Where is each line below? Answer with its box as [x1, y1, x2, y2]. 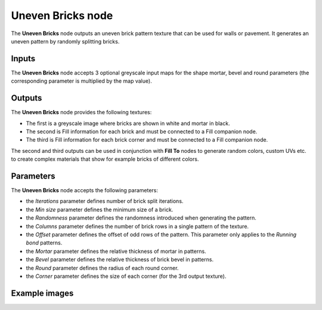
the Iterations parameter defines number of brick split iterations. [26, 198, 184, 205]
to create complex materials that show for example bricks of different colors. [11, 155, 199, 163]
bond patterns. [26, 239, 63, 246]
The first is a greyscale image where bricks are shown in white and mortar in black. [26, 120, 230, 127]
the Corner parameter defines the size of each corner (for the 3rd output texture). [26, 273, 227, 280]
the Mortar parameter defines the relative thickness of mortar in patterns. [26, 248, 206, 255]
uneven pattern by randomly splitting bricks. [11, 37, 120, 45]
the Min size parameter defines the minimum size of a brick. [26, 206, 174, 213]
